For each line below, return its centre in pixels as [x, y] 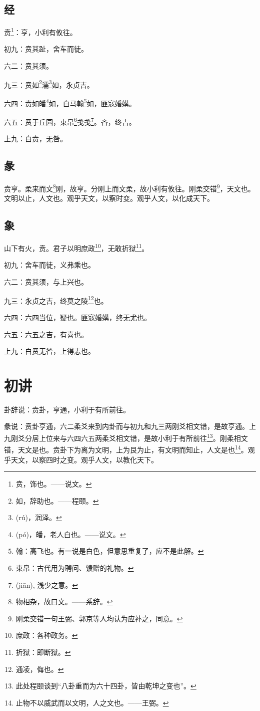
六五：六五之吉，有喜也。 [46, 334]
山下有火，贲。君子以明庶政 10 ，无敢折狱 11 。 [76, 247]
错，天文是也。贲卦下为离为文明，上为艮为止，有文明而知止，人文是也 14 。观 [129, 449]
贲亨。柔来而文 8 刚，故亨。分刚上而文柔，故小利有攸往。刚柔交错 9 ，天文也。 [129, 188]
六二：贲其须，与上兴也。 [46, 282]
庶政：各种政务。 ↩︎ [47, 635]
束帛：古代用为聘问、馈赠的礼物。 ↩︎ [75, 568]
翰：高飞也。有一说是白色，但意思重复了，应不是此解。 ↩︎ [110, 551]
